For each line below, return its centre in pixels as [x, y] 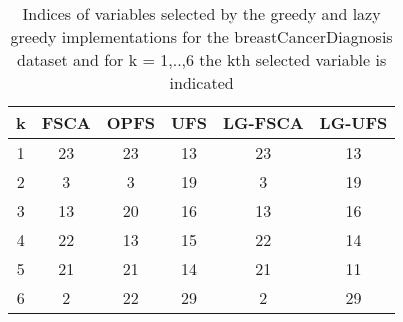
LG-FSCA [263, 122]
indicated [201, 82]
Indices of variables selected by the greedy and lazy [201, 13]
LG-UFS [353, 122]
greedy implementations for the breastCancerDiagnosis [201, 36]
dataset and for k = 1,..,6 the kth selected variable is [202, 59]
